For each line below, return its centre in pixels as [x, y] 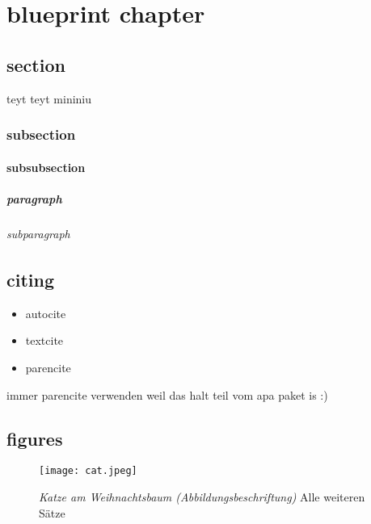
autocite [46, 313]
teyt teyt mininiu [49, 98]
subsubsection [46, 167]
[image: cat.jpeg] [88, 471]
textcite [44, 340]
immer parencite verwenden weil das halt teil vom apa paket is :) [167, 394]
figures [35, 438]
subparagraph [38, 233]
